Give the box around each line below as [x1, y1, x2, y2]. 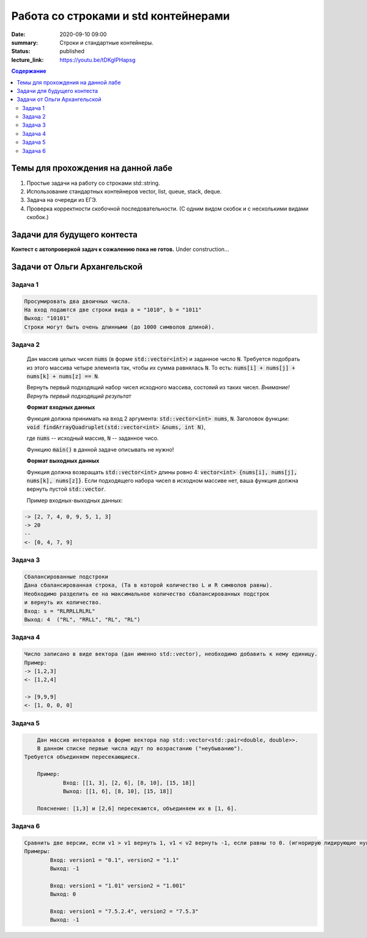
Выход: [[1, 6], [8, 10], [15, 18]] [62, 787, 173, 795]
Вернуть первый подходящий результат [26, 392, 132, 400]
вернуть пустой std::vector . [26, 485, 106, 493]
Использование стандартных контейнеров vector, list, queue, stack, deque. [26, 187, 222, 195]
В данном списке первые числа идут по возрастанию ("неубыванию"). [37, 745, 244, 752]
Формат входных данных [26, 404, 95, 411]
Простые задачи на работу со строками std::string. [26, 179, 160, 187]
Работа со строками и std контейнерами [11, 9, 230, 23]
